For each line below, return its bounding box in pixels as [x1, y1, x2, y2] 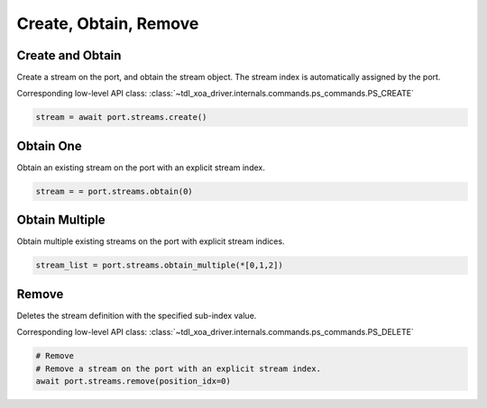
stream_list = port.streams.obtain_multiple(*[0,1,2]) [35, 260, 283, 270]
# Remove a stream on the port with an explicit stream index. [35, 363, 322, 374]
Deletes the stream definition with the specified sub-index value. [16, 310, 257, 321]
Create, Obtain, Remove [16, 14, 199, 33]
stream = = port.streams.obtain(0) [35, 186, 193, 196]
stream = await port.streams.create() [35, 113, 207, 122]
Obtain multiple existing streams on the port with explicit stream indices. [16, 236, 285, 247]
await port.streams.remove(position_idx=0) [35, 376, 232, 386]
